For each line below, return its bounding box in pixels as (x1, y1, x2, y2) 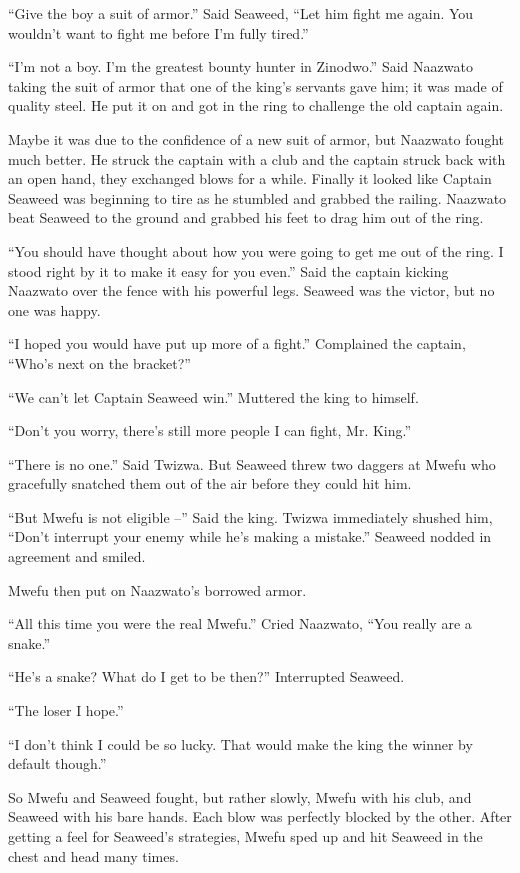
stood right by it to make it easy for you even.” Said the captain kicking (8, 260, 449, 281)
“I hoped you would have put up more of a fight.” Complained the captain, (8, 333, 466, 354)
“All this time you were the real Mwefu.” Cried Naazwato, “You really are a (8, 613, 472, 634)
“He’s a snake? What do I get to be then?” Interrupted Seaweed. (8, 666, 405, 687)
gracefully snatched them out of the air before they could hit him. (8, 473, 412, 494)
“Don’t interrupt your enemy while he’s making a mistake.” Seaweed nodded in (8, 526, 492, 547)
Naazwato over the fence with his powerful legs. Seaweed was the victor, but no (8, 280, 495, 301)
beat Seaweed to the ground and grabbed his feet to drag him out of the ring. (8, 207, 484, 228)
